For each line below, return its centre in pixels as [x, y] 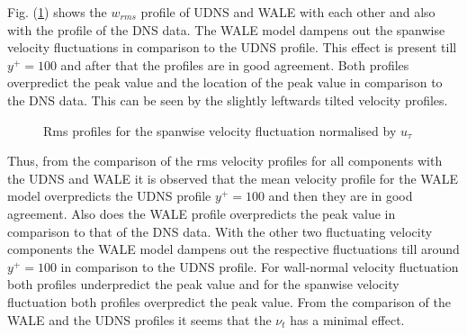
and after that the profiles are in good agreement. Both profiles [235, 64]
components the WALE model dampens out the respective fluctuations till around [233, 249]
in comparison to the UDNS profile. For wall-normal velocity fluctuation [260, 266]
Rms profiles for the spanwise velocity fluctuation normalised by [220, 130]
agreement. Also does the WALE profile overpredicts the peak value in [202, 213]
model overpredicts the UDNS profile [109, 196]
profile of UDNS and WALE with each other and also [288, 12]
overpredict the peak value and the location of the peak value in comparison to [225, 82]
